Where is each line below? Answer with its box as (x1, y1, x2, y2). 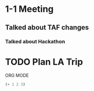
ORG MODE (5, 73, 29, 79)
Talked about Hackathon (5, 38, 65, 45)
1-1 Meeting (5, 3, 54, 15)
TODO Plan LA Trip (5, 56, 83, 67)
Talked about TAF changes (5, 23, 89, 32)
